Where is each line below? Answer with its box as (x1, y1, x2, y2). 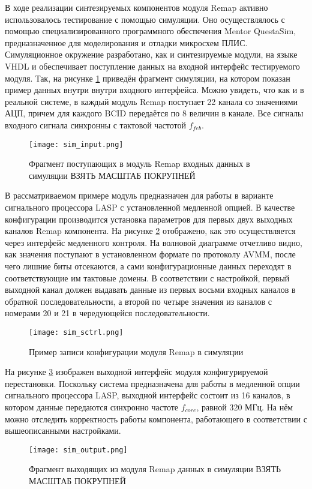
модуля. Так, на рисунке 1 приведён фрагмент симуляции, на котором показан (5, 71, 290, 84)
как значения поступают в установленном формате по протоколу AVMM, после (5, 248, 296, 260)
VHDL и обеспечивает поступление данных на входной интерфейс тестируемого (5, 59, 300, 72)
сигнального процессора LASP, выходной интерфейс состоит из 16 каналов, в (5, 389, 290, 401)
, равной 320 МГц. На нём (196, 400, 293, 413)
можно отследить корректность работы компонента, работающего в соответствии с (5, 412, 307, 425)
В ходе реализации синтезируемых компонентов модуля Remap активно (5, 1, 268, 13)
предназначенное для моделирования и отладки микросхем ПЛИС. (5, 36, 248, 49)
